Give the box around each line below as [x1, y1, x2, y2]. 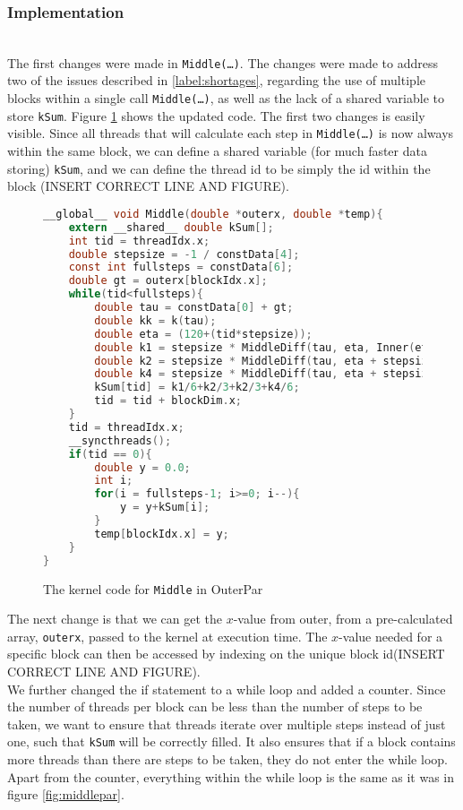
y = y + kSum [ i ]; [119, 501, 210, 514]
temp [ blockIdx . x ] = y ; [94, 527, 229, 540]
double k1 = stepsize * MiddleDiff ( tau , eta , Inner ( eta [94, 340, 434, 354]
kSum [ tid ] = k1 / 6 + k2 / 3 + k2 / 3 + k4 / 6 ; [94, 381, 300, 394]
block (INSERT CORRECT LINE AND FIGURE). [7, 177, 289, 195]
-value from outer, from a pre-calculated [233, 609, 453, 628]
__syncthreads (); [68, 434, 172, 447]
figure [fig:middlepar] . [7, 785, 124, 804]
